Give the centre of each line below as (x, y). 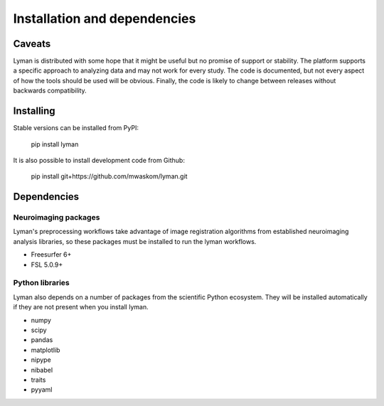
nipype (41, 360)
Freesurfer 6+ (51, 255)
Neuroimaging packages (57, 218)
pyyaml (42, 390)
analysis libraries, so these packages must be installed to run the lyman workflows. (135, 241)
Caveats (32, 44)
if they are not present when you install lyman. (81, 307)
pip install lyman (55, 144)
